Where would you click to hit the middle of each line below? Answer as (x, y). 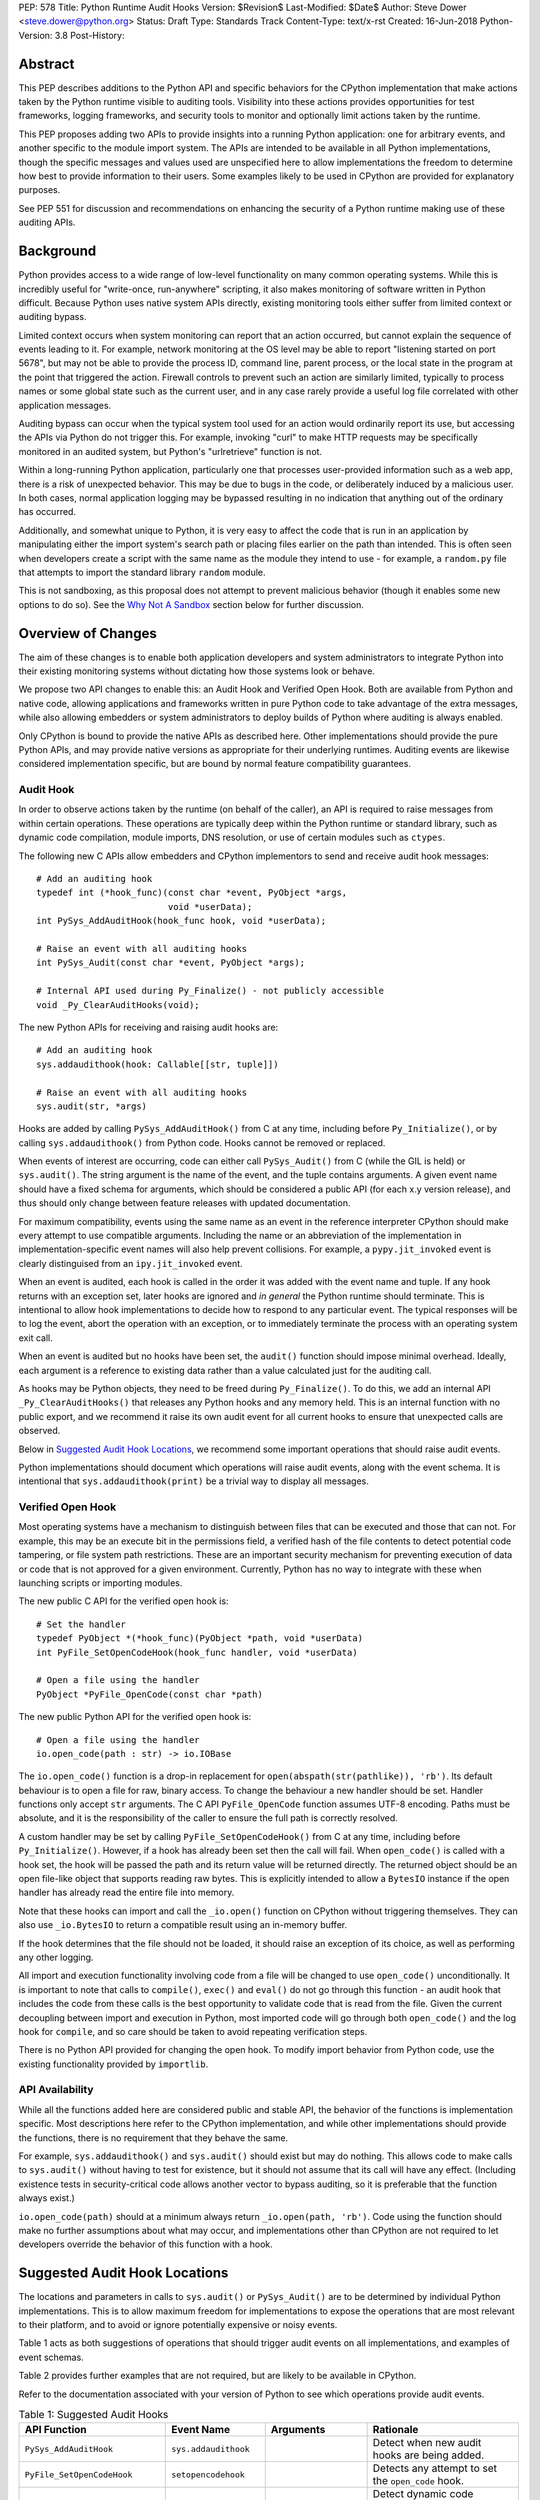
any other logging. (56, 1957)
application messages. (65, 405)
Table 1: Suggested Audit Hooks (93, 2415)
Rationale (395, 2430)
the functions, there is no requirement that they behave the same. (153, 2137)
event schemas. (51, 2357)
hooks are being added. (428, 2455)
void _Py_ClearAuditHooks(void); (118, 1004)
